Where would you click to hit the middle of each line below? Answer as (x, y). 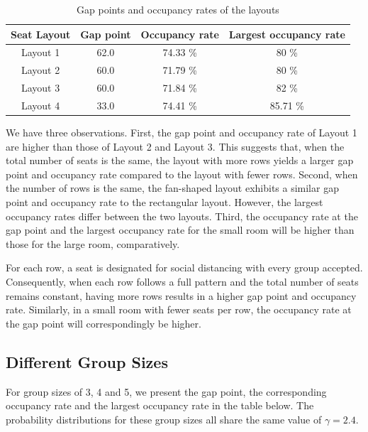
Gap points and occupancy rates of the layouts (178, 9)
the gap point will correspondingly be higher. (104, 323)
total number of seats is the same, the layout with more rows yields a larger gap (180, 160)
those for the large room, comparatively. (93, 243)
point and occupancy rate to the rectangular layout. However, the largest (165, 202)
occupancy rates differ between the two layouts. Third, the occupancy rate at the (182, 216)
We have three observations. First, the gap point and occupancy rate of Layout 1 (182, 133)
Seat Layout (41, 34)
